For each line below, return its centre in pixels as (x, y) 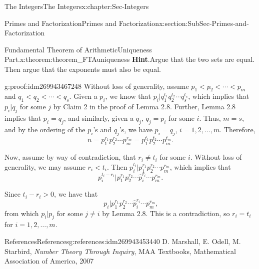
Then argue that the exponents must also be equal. (83, 69)
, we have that (76, 194)
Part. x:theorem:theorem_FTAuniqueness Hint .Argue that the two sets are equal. (130, 59)
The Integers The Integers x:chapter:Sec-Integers (77, 6)
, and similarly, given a (99, 118)
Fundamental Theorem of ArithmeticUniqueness (78, 49)
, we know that (128, 96)
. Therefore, (237, 129)
